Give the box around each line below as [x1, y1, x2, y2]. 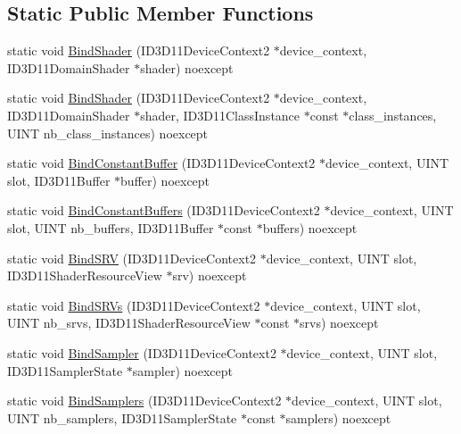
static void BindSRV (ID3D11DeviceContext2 [7, 248, 257, 267]
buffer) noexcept [120, 171, 210, 189]
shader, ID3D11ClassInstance [140, 105, 300, 124]
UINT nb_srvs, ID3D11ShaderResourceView [7, 313, 251, 332]
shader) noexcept [140, 58, 234, 77]
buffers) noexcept [262, 218, 358, 237]
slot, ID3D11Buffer [7, 171, 111, 189]
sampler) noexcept [132, 361, 233, 380]
